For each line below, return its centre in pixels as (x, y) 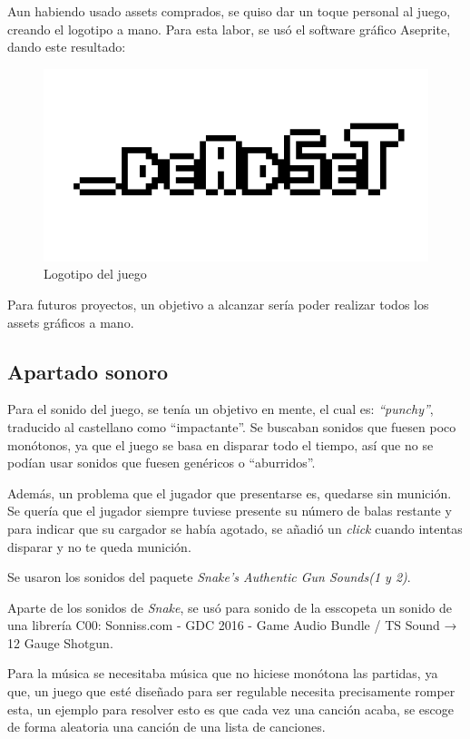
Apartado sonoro (88, 371)
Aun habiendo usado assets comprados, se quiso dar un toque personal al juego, (229, 11)
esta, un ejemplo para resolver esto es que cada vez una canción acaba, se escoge (231, 709)
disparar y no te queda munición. (99, 546)
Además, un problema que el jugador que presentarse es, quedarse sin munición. (230, 493)
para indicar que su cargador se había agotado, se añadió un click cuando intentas (235, 528)
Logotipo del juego (95, 274)
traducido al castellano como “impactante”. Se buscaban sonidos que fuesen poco (232, 426)
